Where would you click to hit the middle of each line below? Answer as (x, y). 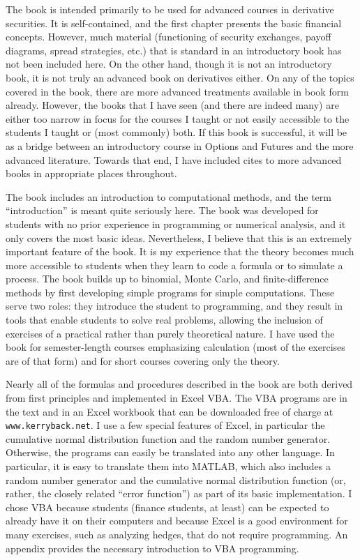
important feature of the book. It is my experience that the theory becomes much (180, 251)
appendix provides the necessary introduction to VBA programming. (152, 548)
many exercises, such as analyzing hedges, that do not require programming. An (177, 535)
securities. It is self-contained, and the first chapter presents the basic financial (174, 23)
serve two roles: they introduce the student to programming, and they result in (174, 306)
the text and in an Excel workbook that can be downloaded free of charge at (170, 411)
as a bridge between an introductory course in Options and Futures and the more (180, 145)
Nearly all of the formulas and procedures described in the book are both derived (179, 384)
